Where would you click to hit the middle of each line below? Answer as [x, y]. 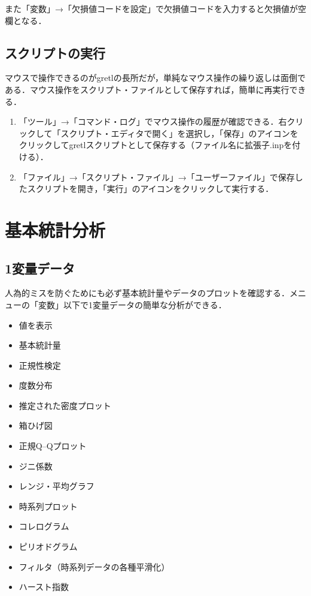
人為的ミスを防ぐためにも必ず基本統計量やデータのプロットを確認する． [147, 293]
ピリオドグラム [48, 547]
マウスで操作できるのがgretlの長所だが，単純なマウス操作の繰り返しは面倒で [155, 78]
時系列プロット [48, 506]
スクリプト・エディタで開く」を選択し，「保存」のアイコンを [179, 133]
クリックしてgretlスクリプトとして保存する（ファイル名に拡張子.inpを [155, 145]
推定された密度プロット [65, 405]
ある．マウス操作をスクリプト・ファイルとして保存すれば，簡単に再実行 [147, 89]
